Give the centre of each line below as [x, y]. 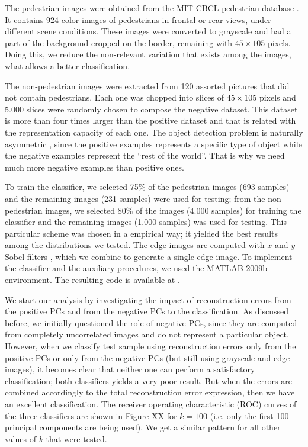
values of [20, 438]
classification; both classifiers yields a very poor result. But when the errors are [148, 380]
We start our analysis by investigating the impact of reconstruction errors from [148, 299]
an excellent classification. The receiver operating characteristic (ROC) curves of [151, 404]
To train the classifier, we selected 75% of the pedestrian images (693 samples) [147, 187]
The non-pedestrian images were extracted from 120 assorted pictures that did [147, 86]
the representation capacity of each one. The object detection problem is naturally [154, 132]
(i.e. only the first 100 [249, 415]
